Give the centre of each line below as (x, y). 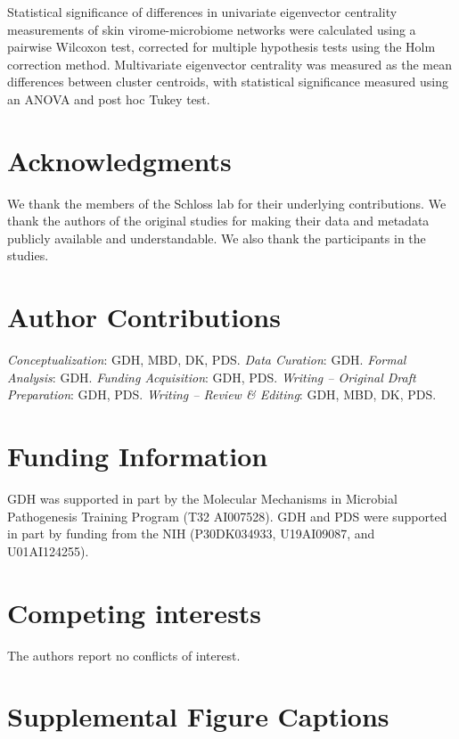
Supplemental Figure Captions (198, 716)
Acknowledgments (119, 160)
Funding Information (138, 456)
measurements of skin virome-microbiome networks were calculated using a (212, 29)
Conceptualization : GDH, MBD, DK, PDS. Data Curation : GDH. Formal (207, 360)
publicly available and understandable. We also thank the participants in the (217, 238)
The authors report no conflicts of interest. (124, 655)
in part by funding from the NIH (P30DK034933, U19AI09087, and (191, 534)
